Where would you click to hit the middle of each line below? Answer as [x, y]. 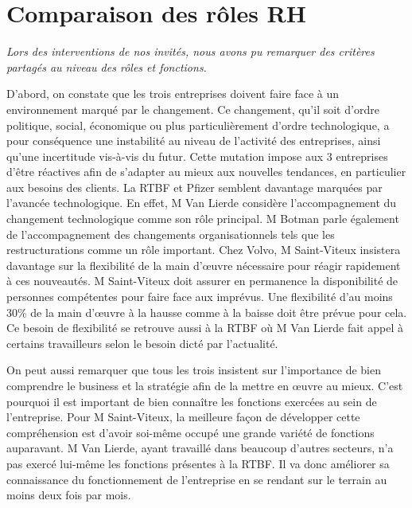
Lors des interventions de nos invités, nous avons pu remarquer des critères [190, 51]
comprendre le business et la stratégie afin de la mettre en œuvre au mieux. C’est [205, 385]
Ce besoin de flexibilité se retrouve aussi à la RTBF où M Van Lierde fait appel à [205, 328]
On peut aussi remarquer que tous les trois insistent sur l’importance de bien [194, 370]
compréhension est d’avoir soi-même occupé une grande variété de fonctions [190, 432]
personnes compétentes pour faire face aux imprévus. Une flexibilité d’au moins [200, 297]
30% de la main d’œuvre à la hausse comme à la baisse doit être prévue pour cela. [207, 312]
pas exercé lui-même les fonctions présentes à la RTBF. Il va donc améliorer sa [198, 463]
